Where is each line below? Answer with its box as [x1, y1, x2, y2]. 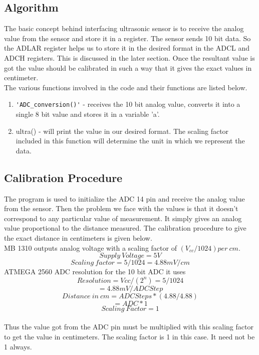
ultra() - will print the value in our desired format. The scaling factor [16, 125, 229, 136]
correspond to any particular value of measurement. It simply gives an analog [4, 213, 242, 223]
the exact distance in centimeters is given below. [4, 232, 152, 243]
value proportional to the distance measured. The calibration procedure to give [4, 223, 246, 233]
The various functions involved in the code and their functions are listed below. [4, 82, 247, 92]
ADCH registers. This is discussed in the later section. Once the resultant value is [4, 52, 255, 63]
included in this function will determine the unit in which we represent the [16, 135, 245, 146]
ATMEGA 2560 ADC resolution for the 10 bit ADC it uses [4, 266, 186, 277]
